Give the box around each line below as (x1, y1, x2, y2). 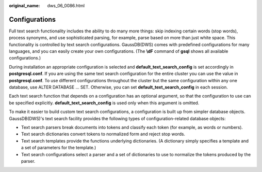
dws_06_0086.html (47, 3, 85, 8)
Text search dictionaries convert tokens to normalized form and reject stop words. (21, 131, 185, 137)
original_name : (9, 3, 40, 8)
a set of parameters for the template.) (21, 145, 97, 151)
